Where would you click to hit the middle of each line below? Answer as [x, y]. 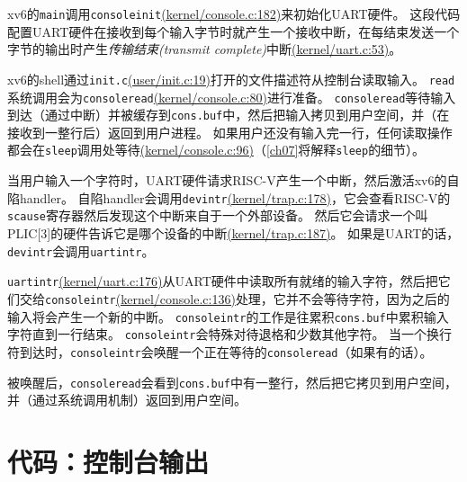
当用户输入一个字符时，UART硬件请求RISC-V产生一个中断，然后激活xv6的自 [233, 180]
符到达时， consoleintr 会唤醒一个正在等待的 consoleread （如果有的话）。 [220, 351]
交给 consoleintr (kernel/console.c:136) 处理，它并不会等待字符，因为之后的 [234, 298]
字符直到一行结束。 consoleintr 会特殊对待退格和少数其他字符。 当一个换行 [230, 334]
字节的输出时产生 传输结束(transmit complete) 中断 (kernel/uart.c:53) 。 [205, 49]
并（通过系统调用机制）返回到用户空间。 [127, 400]
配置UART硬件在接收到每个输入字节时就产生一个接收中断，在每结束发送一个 [233, 31]
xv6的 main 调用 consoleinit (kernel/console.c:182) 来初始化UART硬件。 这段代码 [234, 13]
